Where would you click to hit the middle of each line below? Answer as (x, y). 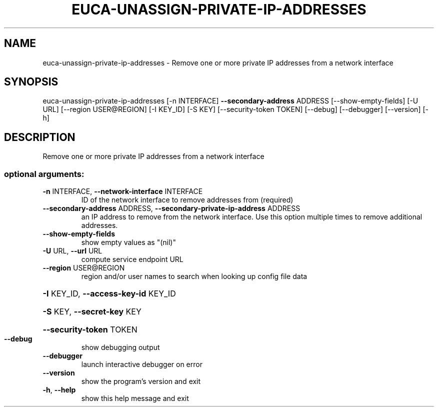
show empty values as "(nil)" (128, 242)
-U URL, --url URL (72, 251)
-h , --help (59, 390)
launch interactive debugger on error (142, 364)
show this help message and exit (135, 398)
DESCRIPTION (40, 137)
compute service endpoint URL (132, 259)
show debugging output (120, 347)
